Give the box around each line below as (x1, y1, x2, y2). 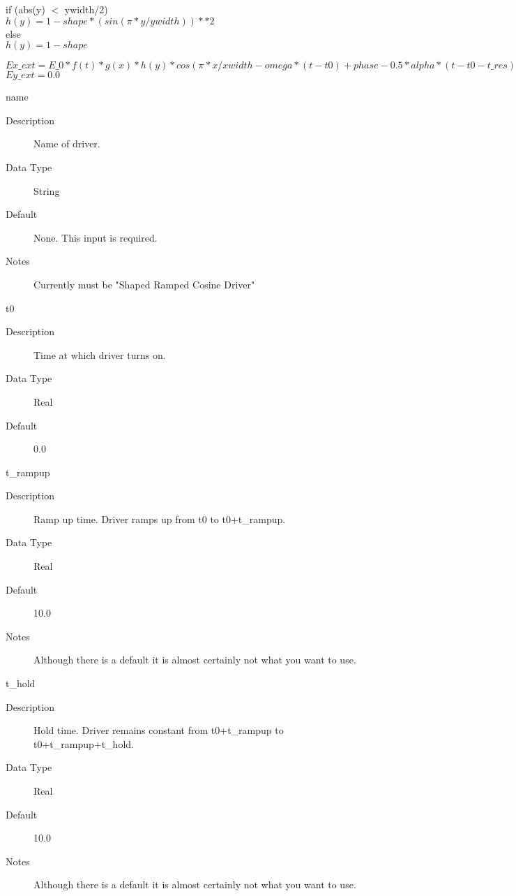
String (33, 183, 60, 198)
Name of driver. (33, 136, 100, 151)
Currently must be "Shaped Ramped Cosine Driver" (33, 277, 255, 291)
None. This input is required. (33, 230, 158, 244)
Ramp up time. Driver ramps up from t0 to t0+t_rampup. (33, 511, 286, 526)
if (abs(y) (6, 2, 45, 16)
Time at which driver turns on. (33, 347, 166, 362)
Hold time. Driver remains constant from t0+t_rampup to (33, 723, 284, 737)
